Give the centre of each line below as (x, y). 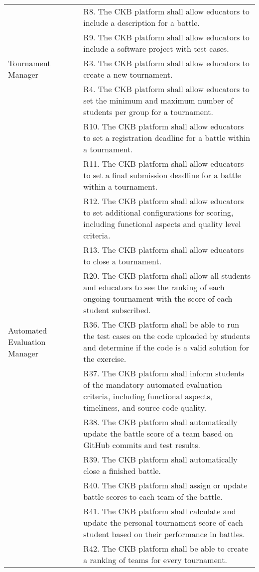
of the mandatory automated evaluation (153, 385)
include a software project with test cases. (156, 49)
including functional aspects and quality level (162, 224)
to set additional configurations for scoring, (158, 212)
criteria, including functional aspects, (148, 396)
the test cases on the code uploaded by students (167, 336)
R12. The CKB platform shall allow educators (164, 201)
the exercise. (105, 359)
